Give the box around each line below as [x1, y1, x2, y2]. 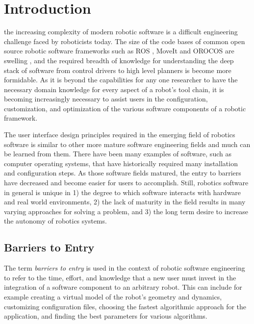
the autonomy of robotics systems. [4, 216, 107, 226]
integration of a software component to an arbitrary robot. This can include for [4, 282, 242, 292]
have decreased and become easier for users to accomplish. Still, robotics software [4, 177, 249, 188]
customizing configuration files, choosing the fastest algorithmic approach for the [4, 301, 247, 311]
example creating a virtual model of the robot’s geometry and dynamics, [4, 291, 222, 301]
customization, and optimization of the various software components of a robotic [4, 103, 246, 113]
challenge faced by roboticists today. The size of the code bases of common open [4, 36, 245, 46]
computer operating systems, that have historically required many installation [4, 158, 238, 168]
